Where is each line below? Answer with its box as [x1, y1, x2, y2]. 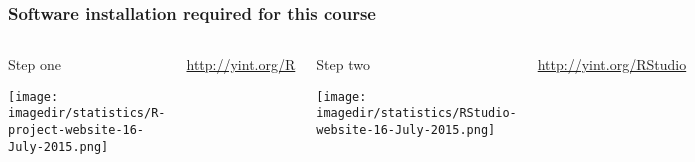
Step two [316, 54, 370, 75]
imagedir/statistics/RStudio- [316, 106, 517, 121]
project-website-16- [8, 123, 145, 138]
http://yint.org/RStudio [537, 54, 687, 75]
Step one [8, 54, 61, 75]
